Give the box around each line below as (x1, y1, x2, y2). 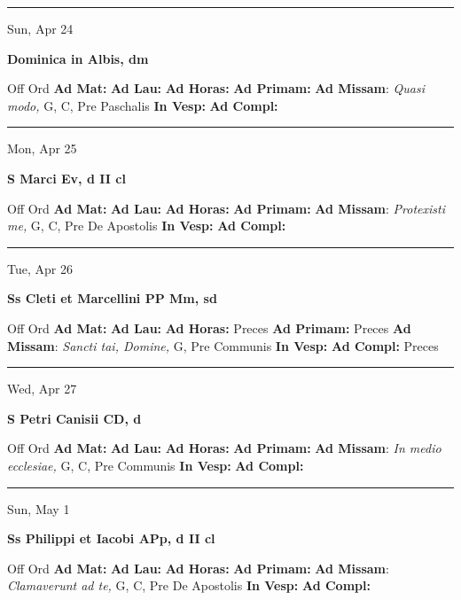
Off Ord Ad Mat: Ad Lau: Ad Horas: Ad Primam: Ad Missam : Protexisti (7, 199, 445, 217)
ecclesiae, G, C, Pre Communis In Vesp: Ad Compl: (7, 456, 304, 474)
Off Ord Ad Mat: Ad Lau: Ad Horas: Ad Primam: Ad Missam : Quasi (7, 79, 426, 97)
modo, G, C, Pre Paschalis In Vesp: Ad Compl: (7, 96, 278, 114)
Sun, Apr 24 (7, 19, 74, 37)
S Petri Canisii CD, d (7, 409, 142, 427)
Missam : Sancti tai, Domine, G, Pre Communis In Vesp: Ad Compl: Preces (7, 336, 439, 355)
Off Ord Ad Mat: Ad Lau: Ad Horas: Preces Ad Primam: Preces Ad (7, 318, 411, 337)
